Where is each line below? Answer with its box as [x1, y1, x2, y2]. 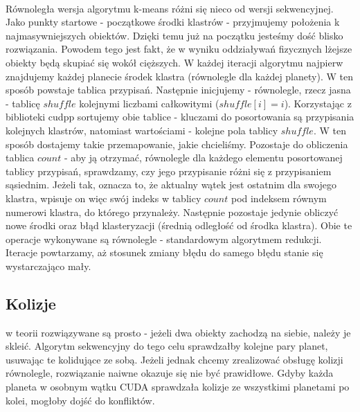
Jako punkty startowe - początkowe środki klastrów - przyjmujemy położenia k [6, 15, 340, 29]
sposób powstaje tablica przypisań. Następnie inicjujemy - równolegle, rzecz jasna [6, 82, 351, 97]
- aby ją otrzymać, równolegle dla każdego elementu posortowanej [64, 150, 343, 165]
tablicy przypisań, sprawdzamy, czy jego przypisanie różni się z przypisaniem [6, 163, 332, 178]
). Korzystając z [284, 96, 352, 110]
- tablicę [6, 96, 40, 110]
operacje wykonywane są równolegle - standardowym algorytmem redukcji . [6, 231, 322, 246]
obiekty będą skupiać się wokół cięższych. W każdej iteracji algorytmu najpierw [6, 55, 343, 69]
